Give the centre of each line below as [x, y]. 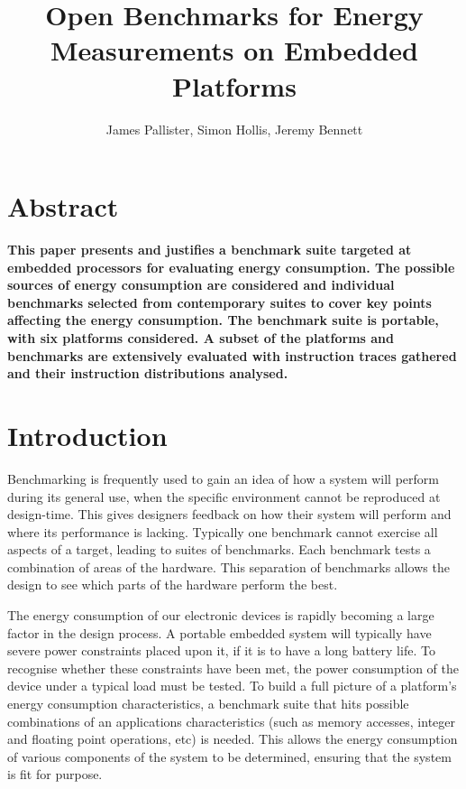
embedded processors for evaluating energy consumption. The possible [231, 267]
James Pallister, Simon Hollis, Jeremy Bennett [234, 129]
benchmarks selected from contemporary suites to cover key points [219, 302]
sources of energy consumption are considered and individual [201, 285]
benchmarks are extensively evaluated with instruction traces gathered [232, 355]
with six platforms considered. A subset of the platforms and [201, 338]
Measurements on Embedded [234, 50]
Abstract [63, 206]
